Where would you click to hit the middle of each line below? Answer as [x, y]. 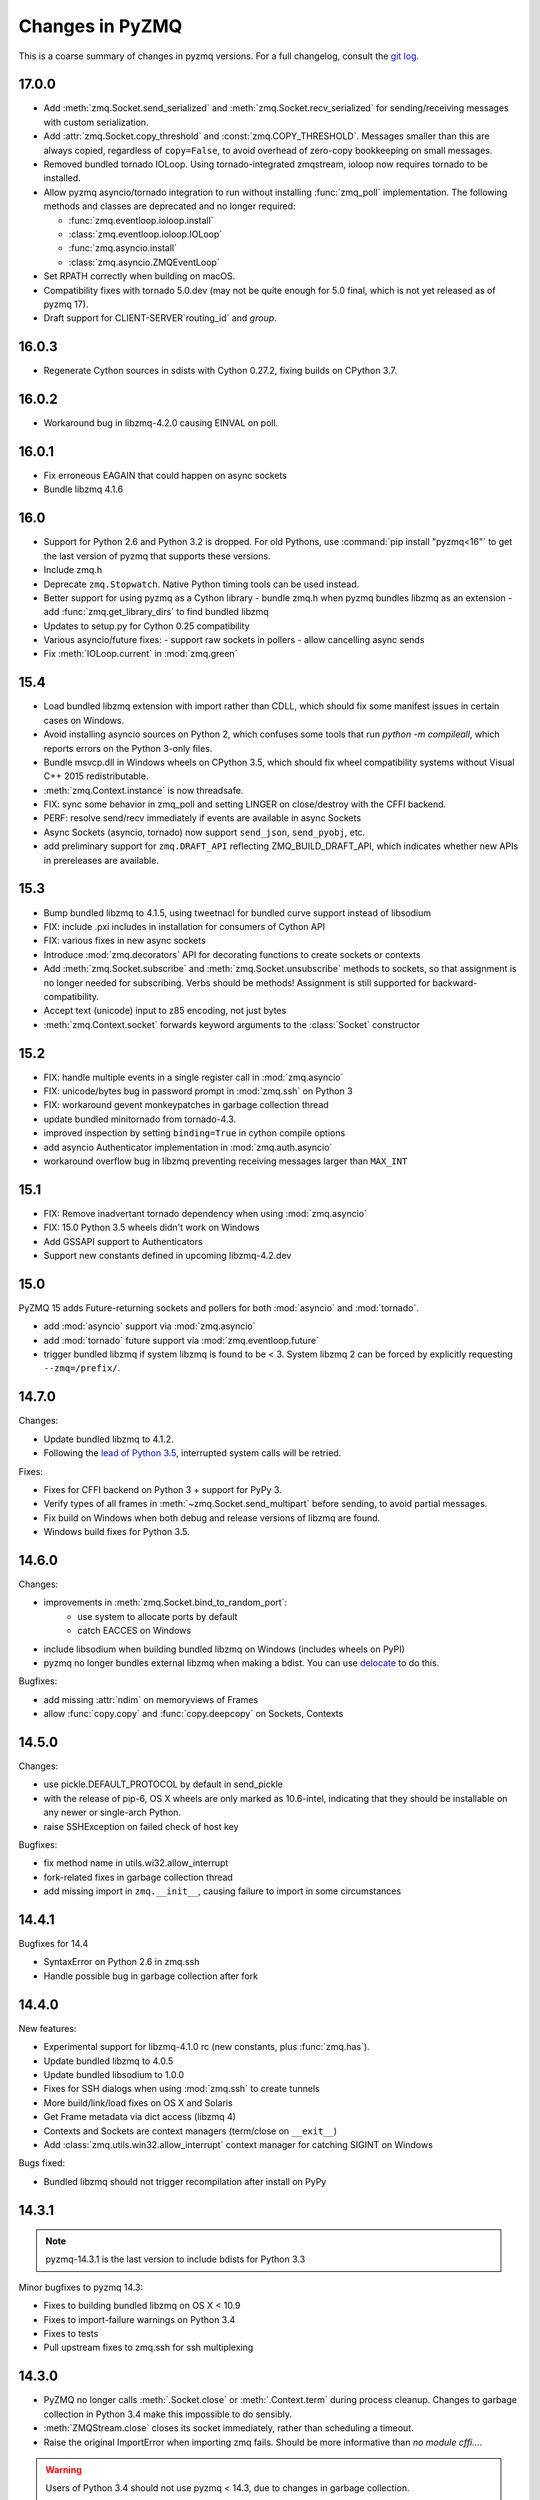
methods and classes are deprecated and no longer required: [169, 206]
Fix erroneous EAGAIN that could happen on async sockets [165, 476]
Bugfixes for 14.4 [53, 1944]
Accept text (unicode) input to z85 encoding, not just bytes [165, 1011]
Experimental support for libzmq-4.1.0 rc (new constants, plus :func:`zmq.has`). [206, 2047]
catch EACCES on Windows [134, 1631]
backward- [454, 982]
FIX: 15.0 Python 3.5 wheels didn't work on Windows [151, 1227]
